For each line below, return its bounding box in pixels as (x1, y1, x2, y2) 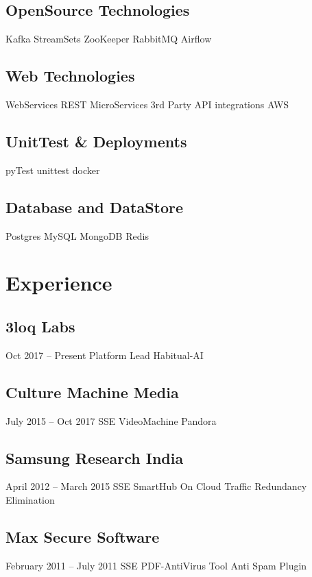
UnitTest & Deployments (5, 130, 187, 151)
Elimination (5, 492, 55, 506)
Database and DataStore (5, 196, 184, 217)
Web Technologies (5, 65, 135, 86)
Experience (5, 269, 112, 297)
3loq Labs (5, 315, 75, 336)
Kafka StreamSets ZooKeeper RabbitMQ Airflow (5, 32, 212, 46)
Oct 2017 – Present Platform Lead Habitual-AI (5, 347, 204, 362)
